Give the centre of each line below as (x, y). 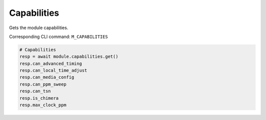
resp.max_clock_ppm (43, 105)
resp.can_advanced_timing (51, 63)
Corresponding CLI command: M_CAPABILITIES (59, 37)
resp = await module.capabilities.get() (69, 57)
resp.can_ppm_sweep (43, 84)
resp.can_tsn (35, 91)
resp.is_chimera (39, 98)
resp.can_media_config (47, 77)
